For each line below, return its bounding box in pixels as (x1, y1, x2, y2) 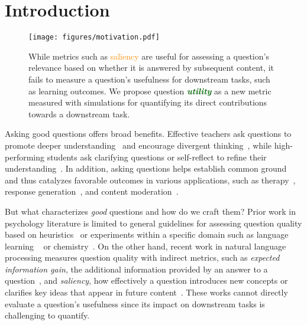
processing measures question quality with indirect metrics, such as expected (5, 251, 280, 264)
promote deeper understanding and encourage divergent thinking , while (5, 139, 272, 151)
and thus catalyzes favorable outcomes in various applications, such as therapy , (5, 173, 296, 186)
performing (5, 150, 44, 163)
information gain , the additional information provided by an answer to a (5, 262, 268, 275)
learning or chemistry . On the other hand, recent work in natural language (5, 239, 286, 252)
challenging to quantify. (5, 309, 90, 321)
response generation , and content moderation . (5, 185, 179, 198)
